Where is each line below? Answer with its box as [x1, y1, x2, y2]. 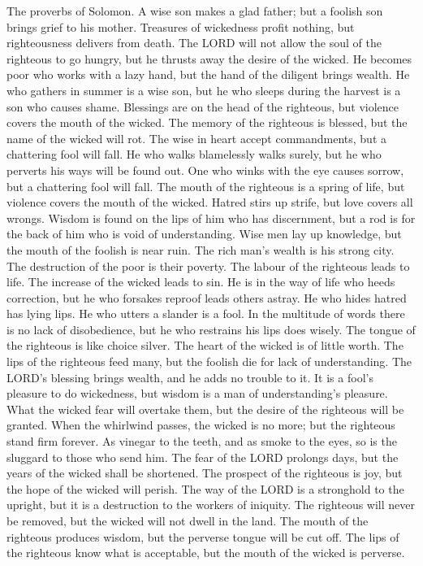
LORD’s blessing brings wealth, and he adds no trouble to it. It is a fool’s [6, 368, 373, 385]
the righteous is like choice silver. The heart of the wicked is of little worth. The [6, 337, 404, 354]
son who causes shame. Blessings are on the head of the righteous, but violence [6, 98, 399, 115]
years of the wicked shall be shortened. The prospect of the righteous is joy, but [6, 464, 403, 481]
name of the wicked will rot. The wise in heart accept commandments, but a [6, 129, 387, 146]
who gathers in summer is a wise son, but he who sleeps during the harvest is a [6, 81, 401, 98]
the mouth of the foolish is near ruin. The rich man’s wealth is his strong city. [6, 241, 395, 258]
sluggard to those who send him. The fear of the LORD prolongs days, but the [6, 448, 399, 465]
